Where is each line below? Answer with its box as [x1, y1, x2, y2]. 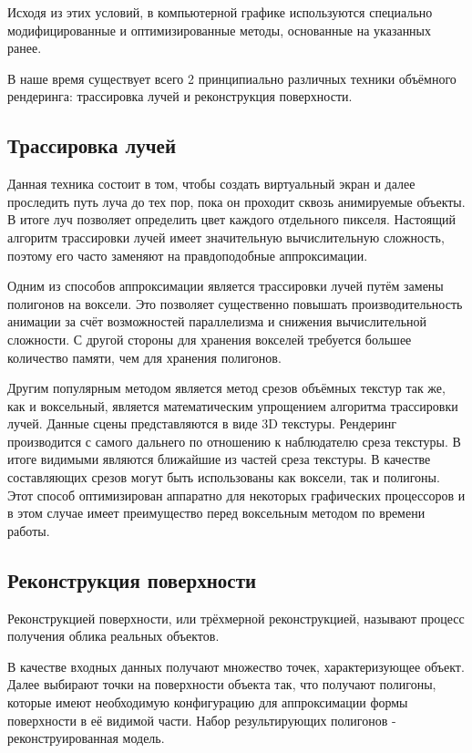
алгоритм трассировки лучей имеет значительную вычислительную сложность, [7, 227, 445, 246]
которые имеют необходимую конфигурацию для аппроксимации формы [7, 693, 408, 712]
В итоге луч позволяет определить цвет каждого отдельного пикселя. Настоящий [7, 210, 456, 229]
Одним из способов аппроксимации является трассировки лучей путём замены [7, 276, 444, 295]
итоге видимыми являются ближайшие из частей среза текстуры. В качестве [7, 449, 431, 469]
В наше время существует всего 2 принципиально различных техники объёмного [7, 68, 457, 88]
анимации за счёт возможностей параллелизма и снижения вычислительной [7, 312, 427, 331]
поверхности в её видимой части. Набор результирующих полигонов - [7, 710, 396, 729]
